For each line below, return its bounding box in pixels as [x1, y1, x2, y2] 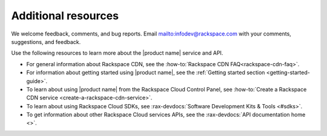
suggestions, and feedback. [11, 38, 81, 45]
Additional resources [11, 9, 119, 22]
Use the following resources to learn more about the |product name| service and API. [11, 49, 223, 57]
